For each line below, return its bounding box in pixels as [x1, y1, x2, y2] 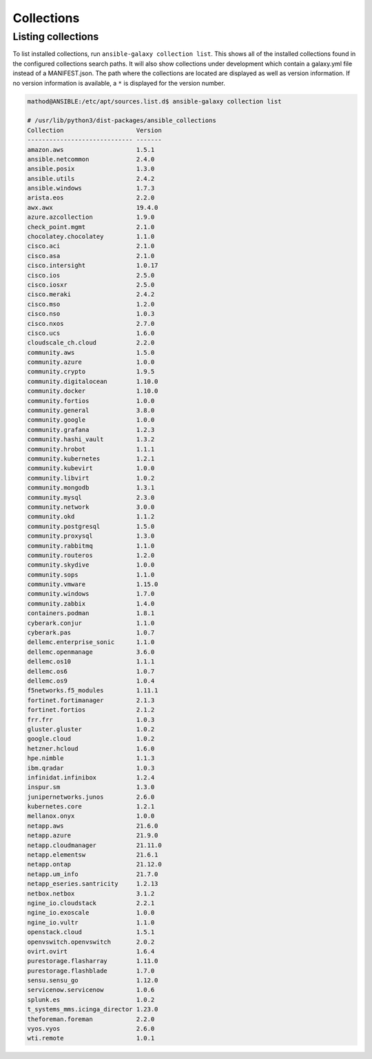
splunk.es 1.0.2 [27, 995, 155, 1004]
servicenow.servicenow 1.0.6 [27, 986, 155, 994]
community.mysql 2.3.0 [27, 494, 155, 501]
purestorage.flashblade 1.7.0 [27, 966, 155, 975]
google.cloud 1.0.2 [27, 735, 155, 743]
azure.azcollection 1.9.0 [27, 213, 155, 221]
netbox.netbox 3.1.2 [27, 889, 155, 897]
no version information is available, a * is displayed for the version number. [12, 79, 225, 87]
